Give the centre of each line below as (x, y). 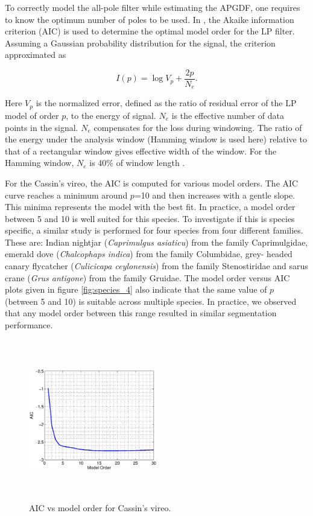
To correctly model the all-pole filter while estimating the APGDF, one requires (153, 7)
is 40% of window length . (137, 163)
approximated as (36, 55)
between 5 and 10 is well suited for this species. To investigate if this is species (150, 218)
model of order (32, 115)
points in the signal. (42, 127)
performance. (29, 325)
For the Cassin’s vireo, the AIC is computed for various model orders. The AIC (152, 183)
